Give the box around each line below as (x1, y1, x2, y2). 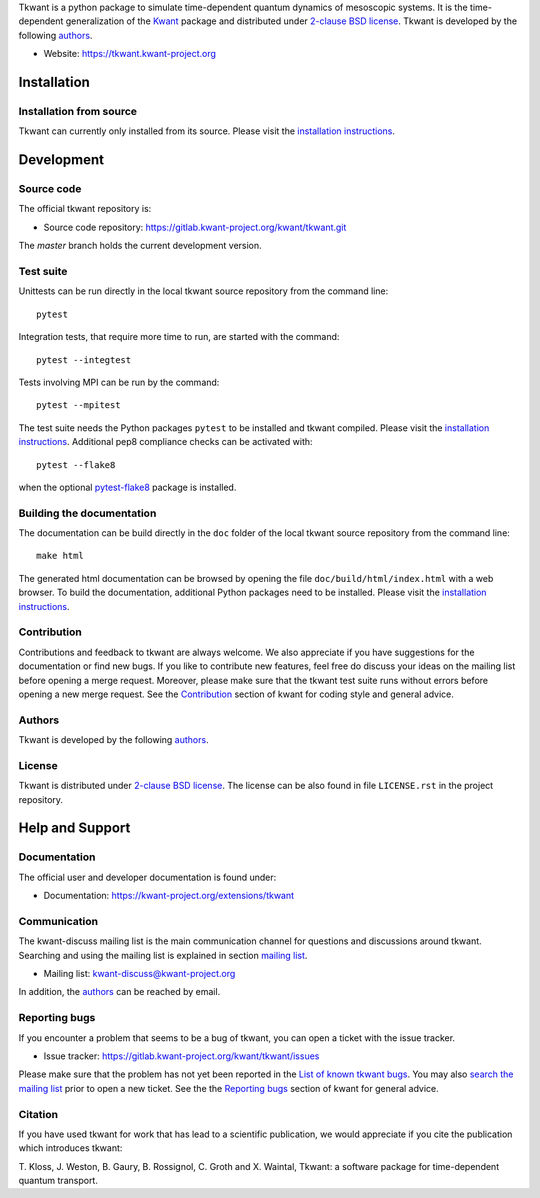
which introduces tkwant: (18, 1142, 123, 1154)
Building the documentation (18, 506, 157, 520)
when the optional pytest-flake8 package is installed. (18, 481, 237, 493)
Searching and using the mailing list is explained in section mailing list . (18, 949, 308, 961)
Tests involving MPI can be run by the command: (18, 376, 220, 388)
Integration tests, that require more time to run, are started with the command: (18, 331, 340, 343)
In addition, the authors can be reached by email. (18, 986, 221, 998)
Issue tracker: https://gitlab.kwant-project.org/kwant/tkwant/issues (43, 1050, 320, 1062)
